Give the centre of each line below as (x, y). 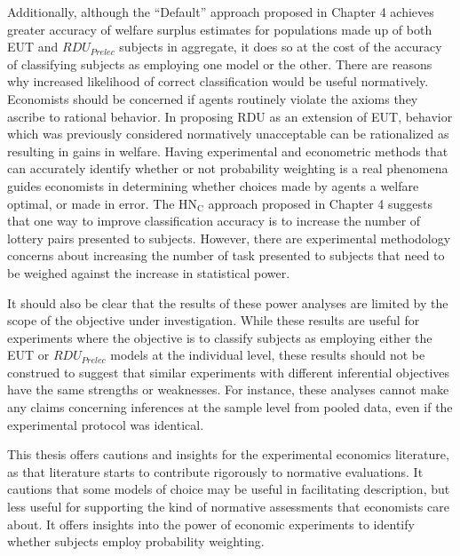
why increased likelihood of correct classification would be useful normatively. (218, 81)
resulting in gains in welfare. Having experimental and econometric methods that (228, 151)
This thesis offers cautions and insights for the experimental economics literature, (228, 454)
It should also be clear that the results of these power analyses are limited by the (228, 302)
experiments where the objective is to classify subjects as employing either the (220, 337)
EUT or (28, 355)
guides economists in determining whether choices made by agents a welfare (213, 185)
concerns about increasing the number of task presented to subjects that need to (226, 255)
